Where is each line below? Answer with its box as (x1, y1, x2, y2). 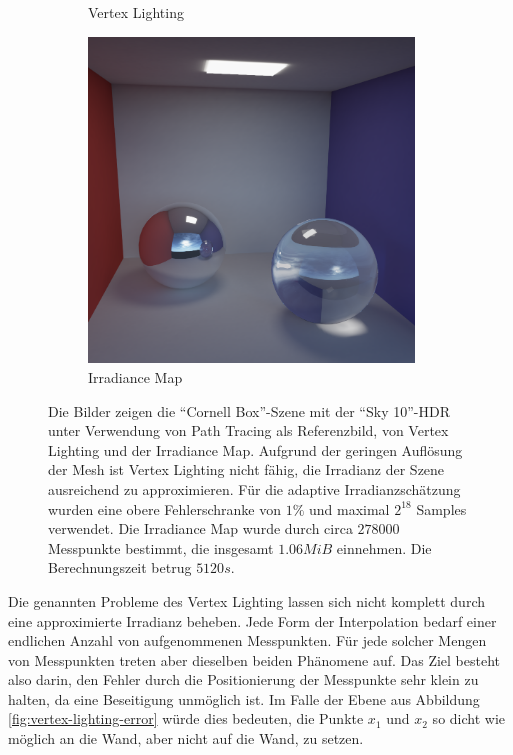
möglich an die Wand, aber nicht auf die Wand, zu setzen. (8, 728, 364, 749)
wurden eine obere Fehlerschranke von (48, 498, 281, 519)
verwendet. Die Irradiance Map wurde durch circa (48, 518, 353, 539)
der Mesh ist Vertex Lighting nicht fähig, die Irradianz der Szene (48, 459, 445, 480)
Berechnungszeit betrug (48, 557, 192, 578)
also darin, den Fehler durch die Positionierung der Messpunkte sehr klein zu (8, 669, 479, 690)
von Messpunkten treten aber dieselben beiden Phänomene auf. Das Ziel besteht (8, 649, 501, 670)
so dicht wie (432, 708, 506, 729)
